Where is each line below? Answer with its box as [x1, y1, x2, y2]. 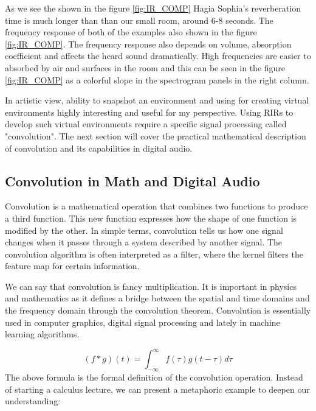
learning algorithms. [5, 328, 80, 340]
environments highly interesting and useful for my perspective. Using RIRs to [5, 105, 294, 118]
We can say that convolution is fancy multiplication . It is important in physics [5, 279, 297, 292]
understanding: [5, 395, 61, 407]
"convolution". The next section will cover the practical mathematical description [5, 129, 306, 142]
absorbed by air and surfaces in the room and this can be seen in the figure [5, 61, 286, 74]
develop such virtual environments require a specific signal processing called [5, 118, 287, 130]
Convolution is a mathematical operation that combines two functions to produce [5, 200, 308, 213]
